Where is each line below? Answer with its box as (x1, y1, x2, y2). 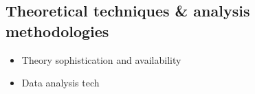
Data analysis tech (21, 75, 100, 90)
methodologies (5, 20, 109, 41)
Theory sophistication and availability (21, 52, 181, 67)
